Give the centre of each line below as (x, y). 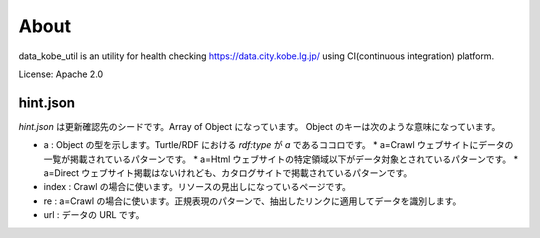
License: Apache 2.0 (61, 74)
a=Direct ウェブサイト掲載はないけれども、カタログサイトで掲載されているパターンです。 (228, 173)
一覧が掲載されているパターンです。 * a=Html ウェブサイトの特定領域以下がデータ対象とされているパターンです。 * (281, 159)
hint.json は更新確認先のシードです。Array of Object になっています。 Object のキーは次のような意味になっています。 (259, 126)
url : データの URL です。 (94, 215)
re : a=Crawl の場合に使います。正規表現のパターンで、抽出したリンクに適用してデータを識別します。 (252, 201)
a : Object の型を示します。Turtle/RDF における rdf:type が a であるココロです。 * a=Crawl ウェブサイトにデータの (278, 145)
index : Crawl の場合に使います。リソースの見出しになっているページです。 (197, 187)
